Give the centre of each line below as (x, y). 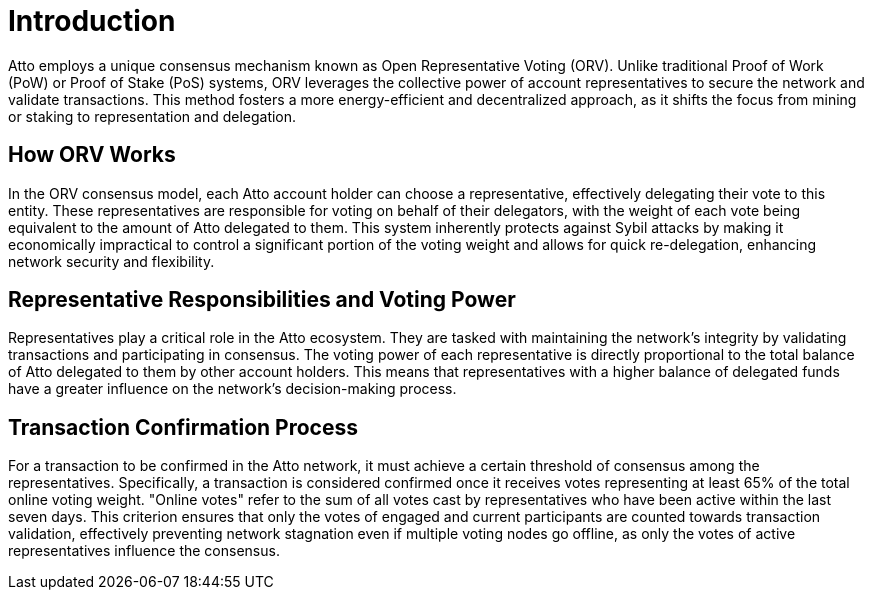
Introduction (92, 21)
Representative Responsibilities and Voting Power (262, 300)
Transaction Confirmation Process (183, 427)
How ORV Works (92, 155)
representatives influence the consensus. (144, 551)
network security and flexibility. (111, 261)
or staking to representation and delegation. (152, 116)
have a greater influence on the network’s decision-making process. (232, 389)
